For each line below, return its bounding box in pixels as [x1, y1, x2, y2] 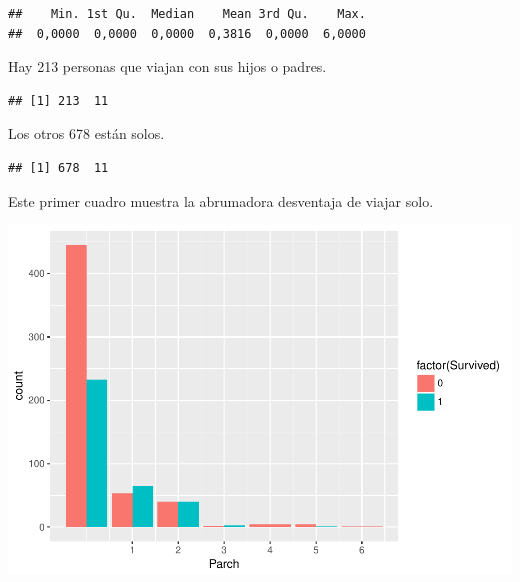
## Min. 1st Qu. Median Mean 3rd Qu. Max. [8, 7, 366, 21]
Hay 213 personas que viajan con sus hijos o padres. [8, 56, 327, 77]
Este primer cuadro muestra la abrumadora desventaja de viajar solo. [8, 190, 434, 211]
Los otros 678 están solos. [8, 123, 165, 144]
